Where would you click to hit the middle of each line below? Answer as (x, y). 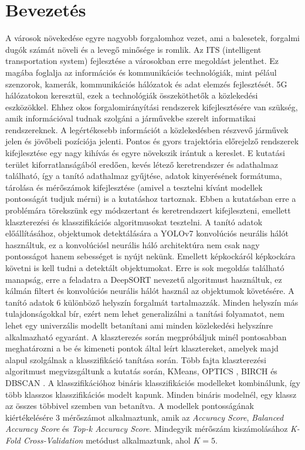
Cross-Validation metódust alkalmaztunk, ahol (107, 440)
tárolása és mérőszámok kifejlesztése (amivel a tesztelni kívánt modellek (134, 187)
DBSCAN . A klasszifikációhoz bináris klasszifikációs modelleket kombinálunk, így (153, 382)
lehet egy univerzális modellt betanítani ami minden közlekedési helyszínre (139, 325)
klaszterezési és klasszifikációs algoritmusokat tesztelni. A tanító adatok (134, 221)
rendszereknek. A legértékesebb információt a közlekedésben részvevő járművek (147, 129)
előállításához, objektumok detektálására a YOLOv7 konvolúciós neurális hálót (147, 233)
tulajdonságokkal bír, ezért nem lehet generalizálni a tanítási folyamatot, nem (145, 314)
